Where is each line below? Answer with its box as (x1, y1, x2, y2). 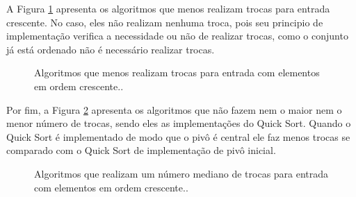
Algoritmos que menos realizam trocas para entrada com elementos (34, 65, 320, 80)
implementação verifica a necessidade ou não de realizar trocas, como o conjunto (6, 28, 348, 43)
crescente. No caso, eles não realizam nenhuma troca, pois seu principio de (6, 15, 323, 29)
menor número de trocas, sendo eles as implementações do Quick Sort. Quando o (6, 116, 351, 130)
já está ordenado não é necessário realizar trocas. (6, 42, 215, 56)
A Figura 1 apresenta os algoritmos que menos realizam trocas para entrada (6, 1, 330, 15)
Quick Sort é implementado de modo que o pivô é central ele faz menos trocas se (6, 129, 350, 144)
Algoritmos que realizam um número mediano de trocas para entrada (34, 166, 329, 180)
